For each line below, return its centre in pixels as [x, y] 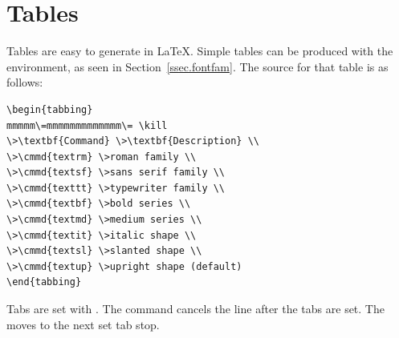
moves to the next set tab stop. [83, 324]
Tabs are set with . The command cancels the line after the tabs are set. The [195, 309]
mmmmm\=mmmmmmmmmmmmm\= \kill [87, 125]
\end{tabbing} [44, 282]
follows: [25, 82]
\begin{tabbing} [50, 109]
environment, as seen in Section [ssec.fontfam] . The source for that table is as [197, 66]
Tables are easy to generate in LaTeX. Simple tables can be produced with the [200, 51]
